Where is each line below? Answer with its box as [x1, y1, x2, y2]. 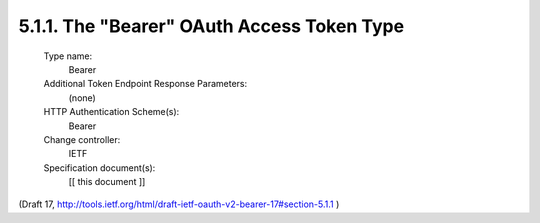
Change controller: [43, 133, 121, 145]
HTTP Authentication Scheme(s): [43, 106, 180, 118]
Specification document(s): [43, 161, 156, 174]
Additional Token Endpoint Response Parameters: [43, 78, 248, 90]
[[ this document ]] [68, 176, 146, 188]
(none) [68, 91, 97, 104]
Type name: [43, 50, 93, 62]
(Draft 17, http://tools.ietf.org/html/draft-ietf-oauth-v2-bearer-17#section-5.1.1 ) [18, 198, 340, 210]
